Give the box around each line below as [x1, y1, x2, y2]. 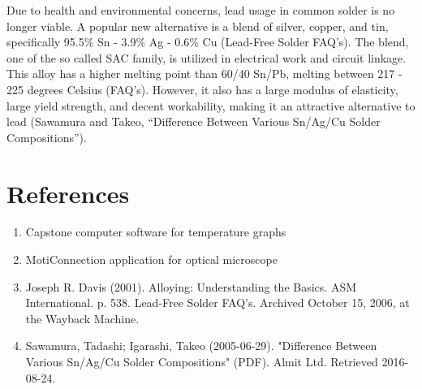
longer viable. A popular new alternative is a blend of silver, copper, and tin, [6, 17, 389, 34]
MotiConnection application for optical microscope [25, 251, 278, 268]
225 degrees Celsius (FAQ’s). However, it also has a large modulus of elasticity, [6, 80, 398, 97]
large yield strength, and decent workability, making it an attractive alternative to [6, 97, 416, 114]
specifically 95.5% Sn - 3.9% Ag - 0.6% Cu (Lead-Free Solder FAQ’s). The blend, [6, 33, 409, 50]
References [6, 176, 130, 210]
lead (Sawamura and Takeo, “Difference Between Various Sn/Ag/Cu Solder [6, 113, 381, 130]
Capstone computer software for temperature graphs [25, 223, 286, 240]
